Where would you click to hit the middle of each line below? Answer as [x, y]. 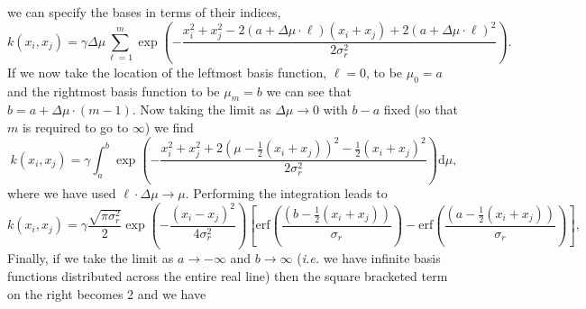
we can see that [309, 91]
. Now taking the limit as [201, 109]
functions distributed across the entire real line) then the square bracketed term [228, 276]
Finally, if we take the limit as [91, 258]
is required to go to [75, 127]
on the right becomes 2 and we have [107, 293]
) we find [169, 127]
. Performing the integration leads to [286, 192]
